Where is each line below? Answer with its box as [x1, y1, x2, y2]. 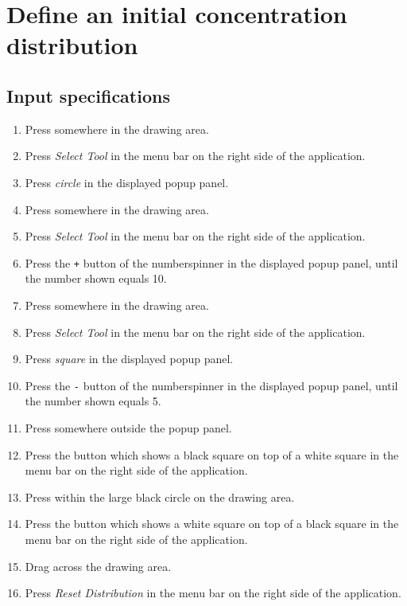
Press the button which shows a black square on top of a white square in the [25, 446, 399, 463]
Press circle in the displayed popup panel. [25, 174, 229, 190]
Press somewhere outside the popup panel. [25, 420, 232, 436]
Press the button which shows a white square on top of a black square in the [25, 515, 399, 532]
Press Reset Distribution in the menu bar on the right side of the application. [25, 584, 401, 601]
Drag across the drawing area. [25, 557, 172, 574]
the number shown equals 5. [25, 393, 161, 409]
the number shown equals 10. [25, 270, 167, 287]
